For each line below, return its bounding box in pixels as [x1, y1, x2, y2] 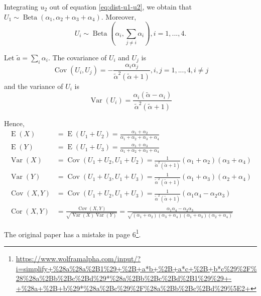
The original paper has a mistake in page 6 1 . [4, 227, 141, 239]
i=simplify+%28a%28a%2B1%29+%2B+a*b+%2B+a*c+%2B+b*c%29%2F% [16, 263, 257, 273]
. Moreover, [101, 11, 137, 22]
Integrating [4, 2, 38, 12]
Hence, [4, 118, 25, 128]
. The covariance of [48, 52, 107, 62]
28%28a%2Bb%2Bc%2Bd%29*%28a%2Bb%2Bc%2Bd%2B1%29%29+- [16, 273, 232, 283]
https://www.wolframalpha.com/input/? [16, 253, 141, 263]
